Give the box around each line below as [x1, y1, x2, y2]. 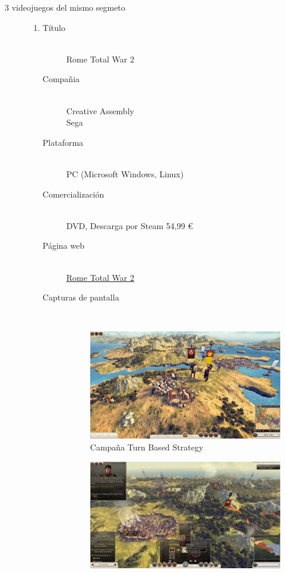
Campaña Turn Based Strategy [90, 440, 204, 453]
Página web [42, 239, 84, 252]
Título [42, 21, 65, 33]
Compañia [42, 73, 80, 85]
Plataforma [42, 136, 84, 148]
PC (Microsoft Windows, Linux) [66, 167, 184, 180]
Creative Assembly [66, 104, 134, 117]
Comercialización [42, 187, 104, 200]
